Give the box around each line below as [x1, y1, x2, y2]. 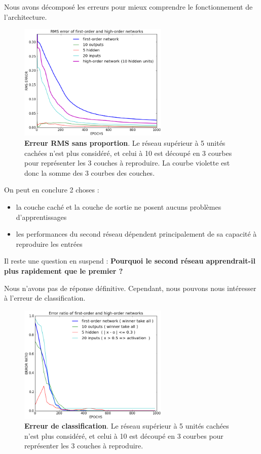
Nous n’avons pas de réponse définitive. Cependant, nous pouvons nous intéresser [4, 282, 256, 293]
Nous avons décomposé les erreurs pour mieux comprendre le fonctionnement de [4, 2, 253, 12]
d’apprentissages [16, 211, 67, 222]
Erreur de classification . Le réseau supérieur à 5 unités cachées [24, 420, 229, 431]
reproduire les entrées [16, 238, 83, 249]
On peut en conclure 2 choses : [4, 184, 99, 195]
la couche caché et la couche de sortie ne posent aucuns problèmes [16, 201, 221, 212]
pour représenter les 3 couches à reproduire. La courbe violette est [24, 157, 230, 168]
